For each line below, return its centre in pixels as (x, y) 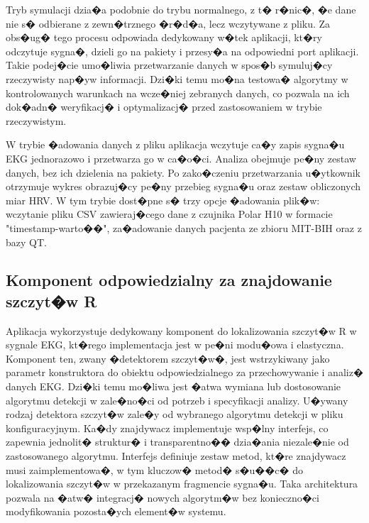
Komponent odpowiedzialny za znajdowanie (169, 280)
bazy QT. (26, 242)
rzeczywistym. (36, 120)
